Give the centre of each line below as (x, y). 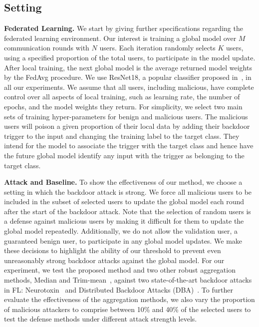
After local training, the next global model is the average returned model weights (128, 67)
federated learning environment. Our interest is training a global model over (120, 38)
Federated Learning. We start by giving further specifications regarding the (124, 28)
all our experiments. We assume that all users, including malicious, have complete (129, 87)
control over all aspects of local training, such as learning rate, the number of (122, 97)
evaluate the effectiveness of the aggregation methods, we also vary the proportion (129, 299)
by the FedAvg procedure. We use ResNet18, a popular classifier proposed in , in (128, 77)
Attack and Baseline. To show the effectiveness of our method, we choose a (123, 182)
